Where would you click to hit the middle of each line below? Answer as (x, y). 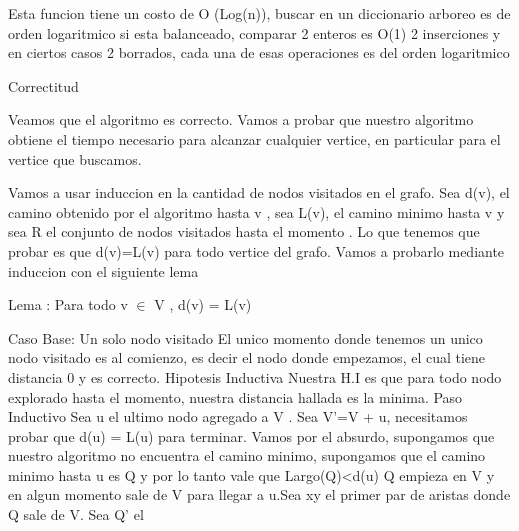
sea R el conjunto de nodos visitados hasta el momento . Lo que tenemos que (244, 231)
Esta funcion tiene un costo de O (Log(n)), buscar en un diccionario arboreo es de (259, 13)
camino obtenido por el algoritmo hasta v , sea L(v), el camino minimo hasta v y (256, 211)
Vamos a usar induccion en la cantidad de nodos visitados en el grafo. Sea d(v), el (259, 192)
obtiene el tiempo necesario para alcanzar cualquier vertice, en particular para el (254, 138)
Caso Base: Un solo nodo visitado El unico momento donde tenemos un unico (245, 337)
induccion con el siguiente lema (103, 270)
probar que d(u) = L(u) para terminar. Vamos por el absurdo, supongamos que (251, 435)
